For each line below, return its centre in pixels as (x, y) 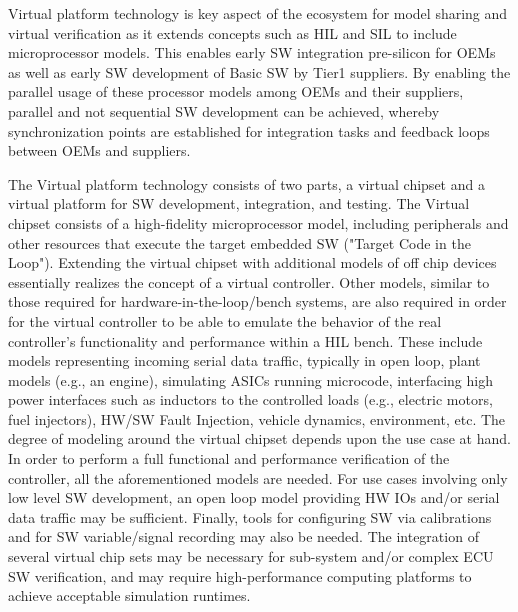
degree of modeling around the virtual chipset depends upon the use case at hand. (259, 438)
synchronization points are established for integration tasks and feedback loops (249, 130)
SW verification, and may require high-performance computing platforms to (240, 575)
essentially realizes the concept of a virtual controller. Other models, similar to (249, 281)
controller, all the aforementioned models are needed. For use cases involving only (258, 477)
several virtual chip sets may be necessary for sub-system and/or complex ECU (251, 556)
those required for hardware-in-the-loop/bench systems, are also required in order (257, 301)
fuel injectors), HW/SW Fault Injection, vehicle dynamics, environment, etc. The (257, 418)
